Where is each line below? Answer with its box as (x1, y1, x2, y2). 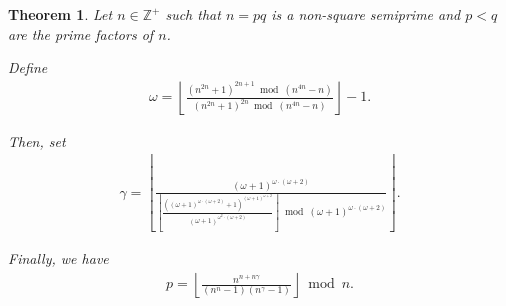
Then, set (8, 130, 66, 151)
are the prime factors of (8, 23, 154, 44)
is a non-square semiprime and (271, 4, 461, 24)
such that (165, 4, 221, 24)
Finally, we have (8, 247, 109, 268)
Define (8, 57, 48, 78)
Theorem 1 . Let (8, 4, 113, 24)
